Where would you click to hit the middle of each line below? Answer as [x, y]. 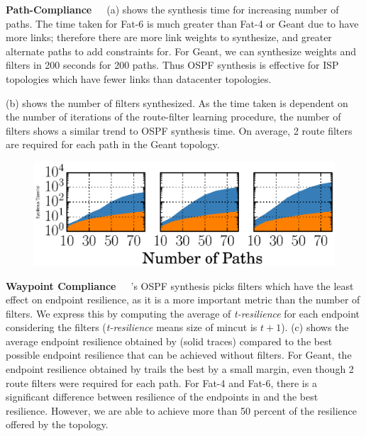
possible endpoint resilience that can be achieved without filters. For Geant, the [179, 355]
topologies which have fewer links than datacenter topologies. [139, 78]
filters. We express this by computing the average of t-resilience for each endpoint [183, 313]
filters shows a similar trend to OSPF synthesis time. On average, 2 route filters [179, 130]
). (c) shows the [315, 327]
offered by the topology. [57, 424]
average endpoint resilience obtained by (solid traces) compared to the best [169, 341]
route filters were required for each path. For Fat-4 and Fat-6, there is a [161, 382]
